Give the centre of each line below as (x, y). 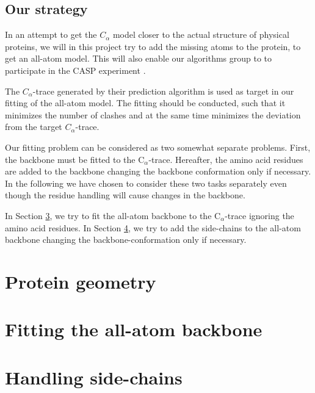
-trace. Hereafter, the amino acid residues (226, 159)
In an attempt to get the (51, 34)
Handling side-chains (94, 377)
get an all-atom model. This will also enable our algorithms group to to (139, 58)
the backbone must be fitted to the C (75, 159)
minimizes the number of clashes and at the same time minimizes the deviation (153, 114)
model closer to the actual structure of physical (201, 34)
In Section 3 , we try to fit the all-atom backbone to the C (113, 215)
